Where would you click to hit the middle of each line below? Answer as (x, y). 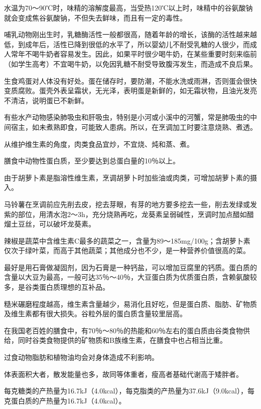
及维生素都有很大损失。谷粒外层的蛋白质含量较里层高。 (95, 314)
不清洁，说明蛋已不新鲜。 (46, 100)
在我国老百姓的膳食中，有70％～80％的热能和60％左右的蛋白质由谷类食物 (123, 330)
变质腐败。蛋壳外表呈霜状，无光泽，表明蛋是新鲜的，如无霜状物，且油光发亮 (130, 90)
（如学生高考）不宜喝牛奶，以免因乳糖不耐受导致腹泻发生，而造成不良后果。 (130, 63)
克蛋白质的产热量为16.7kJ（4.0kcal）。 (65, 400)
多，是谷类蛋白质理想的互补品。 (57, 287)
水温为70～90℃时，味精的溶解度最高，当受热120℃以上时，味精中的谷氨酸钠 (128, 8)
